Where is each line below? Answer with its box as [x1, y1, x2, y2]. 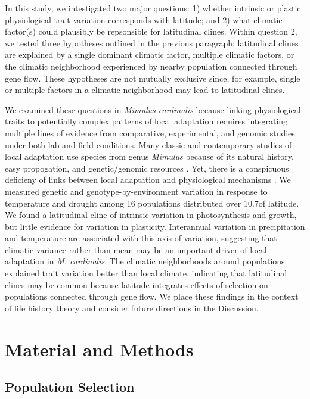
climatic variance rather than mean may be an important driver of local [5, 243, 267, 255]
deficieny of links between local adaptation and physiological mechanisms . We [5, 173, 291, 186]
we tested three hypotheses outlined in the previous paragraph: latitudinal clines [5, 36, 299, 49]
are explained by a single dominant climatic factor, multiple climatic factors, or [5, 48, 294, 61]
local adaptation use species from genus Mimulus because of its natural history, [5, 150, 294, 163]
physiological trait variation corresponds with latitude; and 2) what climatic [5, 13, 283, 26]
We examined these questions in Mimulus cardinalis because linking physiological [5, 103, 301, 116]
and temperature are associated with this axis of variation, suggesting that [5, 232, 277, 244]
